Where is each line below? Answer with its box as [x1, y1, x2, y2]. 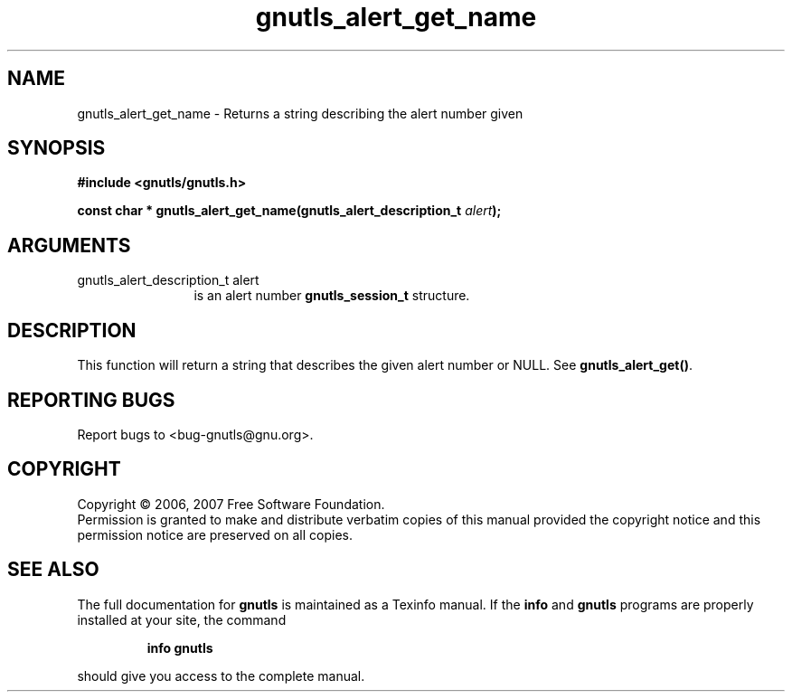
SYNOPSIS [7, 137, 106, 160]
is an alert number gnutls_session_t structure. [193, 288, 470, 304]
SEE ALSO [7, 558, 99, 581]
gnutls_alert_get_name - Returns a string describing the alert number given [77, 105, 523, 121]
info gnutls [146, 639, 213, 656]
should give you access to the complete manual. [77, 667, 365, 684]
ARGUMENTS [7, 233, 131, 257]
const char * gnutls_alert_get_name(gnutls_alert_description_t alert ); [77, 203, 502, 219]
